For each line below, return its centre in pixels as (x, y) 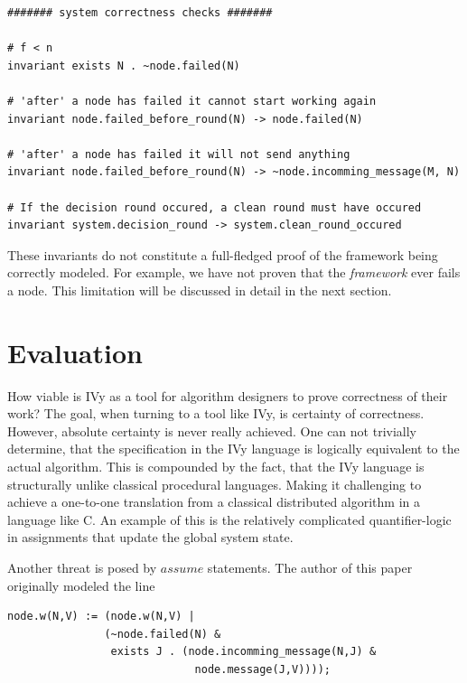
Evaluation (75, 352)
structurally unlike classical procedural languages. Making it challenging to (215, 484)
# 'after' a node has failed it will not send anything (179, 154)
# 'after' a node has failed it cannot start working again (192, 101)
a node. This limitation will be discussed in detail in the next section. (200, 290)
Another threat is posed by (82, 567)
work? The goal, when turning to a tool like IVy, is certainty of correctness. (216, 413)
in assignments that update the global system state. (150, 537)
